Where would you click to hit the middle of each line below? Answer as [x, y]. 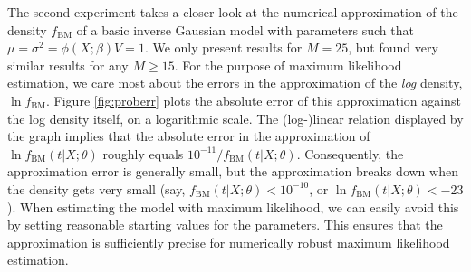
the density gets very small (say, [96, 188]
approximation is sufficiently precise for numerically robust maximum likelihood [229, 242]
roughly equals [143, 153]
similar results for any [68, 65]
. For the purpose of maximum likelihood [288, 65]
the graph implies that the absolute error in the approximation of [189, 136]
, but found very [393, 47]
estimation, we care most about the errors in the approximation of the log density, [235, 83]
